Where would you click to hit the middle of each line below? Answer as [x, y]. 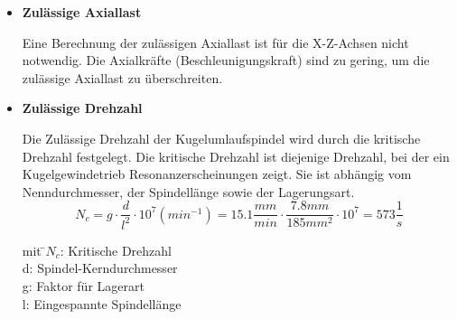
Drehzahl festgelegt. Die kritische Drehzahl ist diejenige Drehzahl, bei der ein [236, 156]
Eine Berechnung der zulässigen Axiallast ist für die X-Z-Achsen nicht [215, 42]
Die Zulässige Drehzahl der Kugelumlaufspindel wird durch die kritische [221, 138]
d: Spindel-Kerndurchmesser [100, 268]
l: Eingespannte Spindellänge [102, 303]
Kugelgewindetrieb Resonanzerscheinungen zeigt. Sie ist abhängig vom [217, 174]
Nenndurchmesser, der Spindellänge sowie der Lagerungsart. [188, 191]
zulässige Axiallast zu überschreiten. [122, 77]
